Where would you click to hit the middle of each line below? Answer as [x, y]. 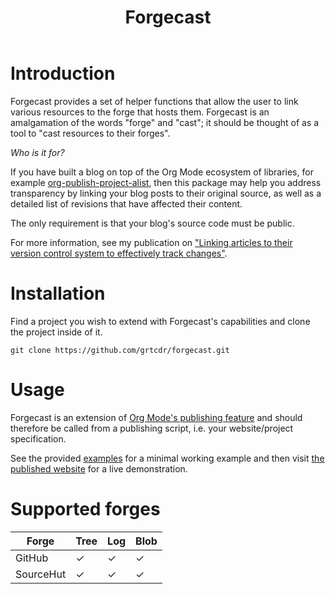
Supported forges [85, 509]
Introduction [63, 73]
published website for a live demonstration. [99, 468]
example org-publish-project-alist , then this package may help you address [166, 182]
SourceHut [41, 574]
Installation [58, 293]
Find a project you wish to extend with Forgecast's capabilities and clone [160, 321]
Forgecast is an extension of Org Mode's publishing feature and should [156, 417]
